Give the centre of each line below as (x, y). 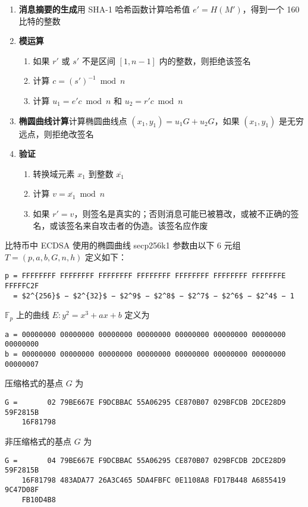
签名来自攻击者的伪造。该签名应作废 (137, 225)
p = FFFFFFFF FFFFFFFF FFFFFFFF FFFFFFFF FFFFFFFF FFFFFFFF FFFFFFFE (145, 276)
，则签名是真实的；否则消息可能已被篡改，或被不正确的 (182, 213)
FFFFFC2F (22, 286)
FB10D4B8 (39, 500)
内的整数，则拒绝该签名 (205, 60)
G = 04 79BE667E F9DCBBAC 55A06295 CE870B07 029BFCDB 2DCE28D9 (145, 460)
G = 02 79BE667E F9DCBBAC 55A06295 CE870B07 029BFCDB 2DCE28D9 (145, 402)
